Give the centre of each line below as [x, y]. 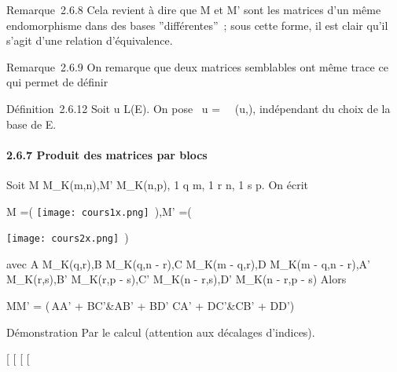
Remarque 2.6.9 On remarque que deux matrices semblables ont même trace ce [197, 66]
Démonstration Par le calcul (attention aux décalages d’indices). [161, 332]
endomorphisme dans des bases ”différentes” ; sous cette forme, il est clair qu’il [197, 25]
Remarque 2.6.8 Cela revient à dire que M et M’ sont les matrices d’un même [194, 9]
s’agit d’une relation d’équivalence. [90, 40]
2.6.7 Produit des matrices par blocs [107, 154]
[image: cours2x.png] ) [68, 237]
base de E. [31, 124]
